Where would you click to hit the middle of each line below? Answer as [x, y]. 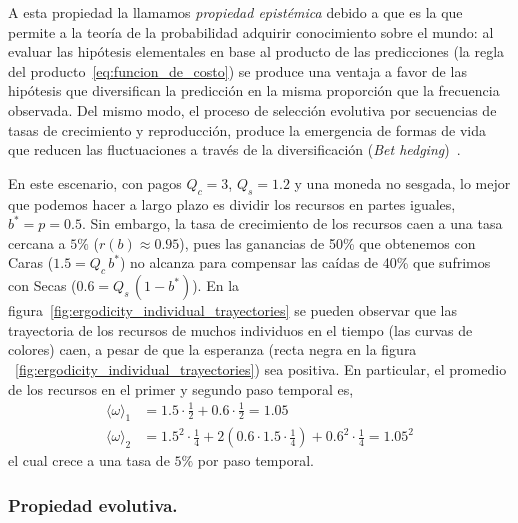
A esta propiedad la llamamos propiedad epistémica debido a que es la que [235, 12]
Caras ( [31, 262]
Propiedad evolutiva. [93, 504]
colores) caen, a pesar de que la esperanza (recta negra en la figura [212, 349]
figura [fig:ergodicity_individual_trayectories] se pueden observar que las [232, 310]
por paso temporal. [255, 460]
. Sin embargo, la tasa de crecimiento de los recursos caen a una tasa [292, 223]
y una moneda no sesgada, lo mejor [402, 182]
